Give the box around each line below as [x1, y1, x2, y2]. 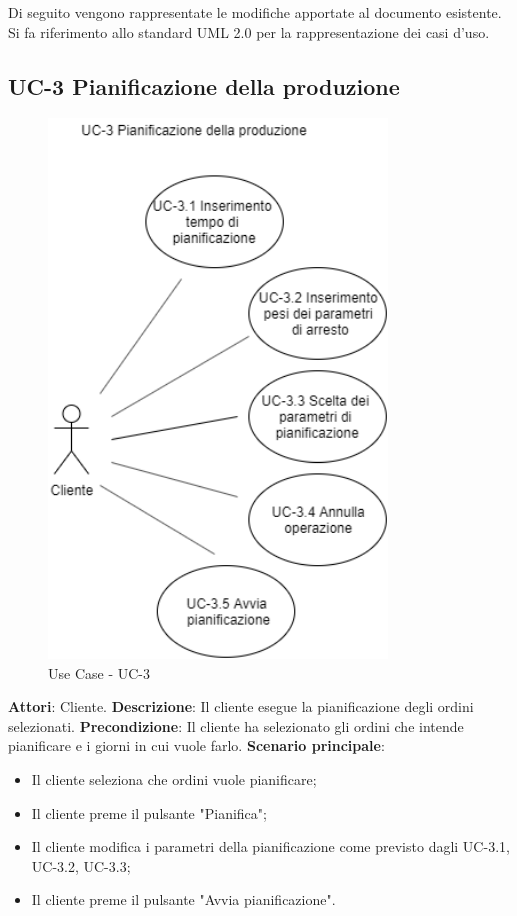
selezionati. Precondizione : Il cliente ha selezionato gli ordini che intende [8, 715, 464, 736]
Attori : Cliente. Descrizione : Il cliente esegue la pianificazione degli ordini [8, 696, 474, 717]
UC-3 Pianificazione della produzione [8, 70, 400, 101]
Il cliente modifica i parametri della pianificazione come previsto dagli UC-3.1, [31, 836, 510, 857]
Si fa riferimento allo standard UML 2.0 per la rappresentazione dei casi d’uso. [8, 21, 490, 42]
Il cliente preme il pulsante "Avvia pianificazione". [31, 889, 336, 910]
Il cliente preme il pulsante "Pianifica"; [31, 802, 267, 823]
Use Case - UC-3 [48, 662, 150, 683]
